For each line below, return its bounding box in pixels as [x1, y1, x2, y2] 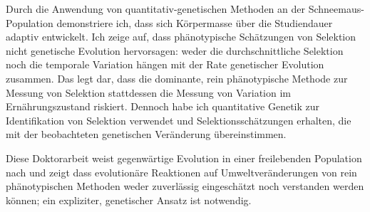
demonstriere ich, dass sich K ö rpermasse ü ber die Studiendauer [56, 15, 333, 30]
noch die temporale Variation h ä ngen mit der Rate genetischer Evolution [6, 57, 324, 72]
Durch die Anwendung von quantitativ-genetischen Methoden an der [6, 1, 305, 16]
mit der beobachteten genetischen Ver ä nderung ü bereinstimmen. [6, 127, 287, 142]
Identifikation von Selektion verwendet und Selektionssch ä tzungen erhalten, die [6, 112, 351, 127]
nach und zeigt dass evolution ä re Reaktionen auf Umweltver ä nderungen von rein [6, 164, 357, 179]
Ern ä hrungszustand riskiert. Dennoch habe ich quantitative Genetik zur [6, 99, 320, 114]
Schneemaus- [308, 1, 364, 16]
